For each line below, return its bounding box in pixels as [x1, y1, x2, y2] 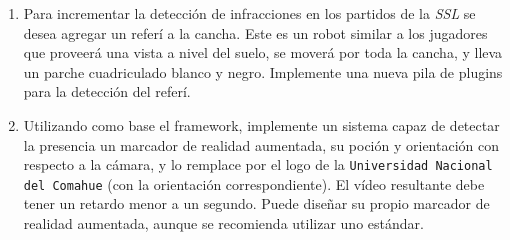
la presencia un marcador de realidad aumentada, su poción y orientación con [23, 134, 499, 155]
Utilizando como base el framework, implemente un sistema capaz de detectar [23, 114, 500, 135]
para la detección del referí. [23, 81, 191, 102]
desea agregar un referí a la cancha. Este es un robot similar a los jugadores [23, 22, 488, 43]
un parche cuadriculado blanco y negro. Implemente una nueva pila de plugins [23, 61, 503, 82]
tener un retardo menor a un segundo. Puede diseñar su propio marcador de [23, 193, 490, 214]
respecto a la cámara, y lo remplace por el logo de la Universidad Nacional [23, 154, 493, 175]
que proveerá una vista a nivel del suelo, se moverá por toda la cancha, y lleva [23, 42, 503, 63]
